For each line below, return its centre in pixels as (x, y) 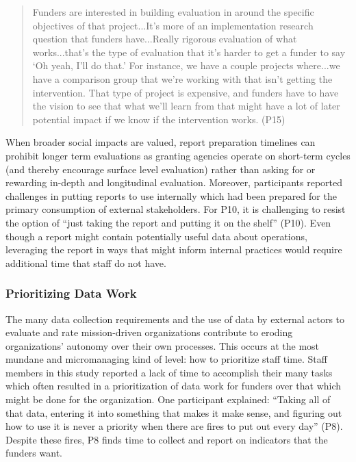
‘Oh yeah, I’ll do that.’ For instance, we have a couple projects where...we (186, 65)
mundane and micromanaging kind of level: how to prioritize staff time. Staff (166, 359)
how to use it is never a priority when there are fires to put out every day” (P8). (174, 426)
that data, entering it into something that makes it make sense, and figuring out (174, 412)
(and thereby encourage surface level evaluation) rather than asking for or (161, 169)
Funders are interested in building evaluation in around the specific (173, 12)
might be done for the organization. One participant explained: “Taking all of (168, 399)
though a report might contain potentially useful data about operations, (156, 236)
